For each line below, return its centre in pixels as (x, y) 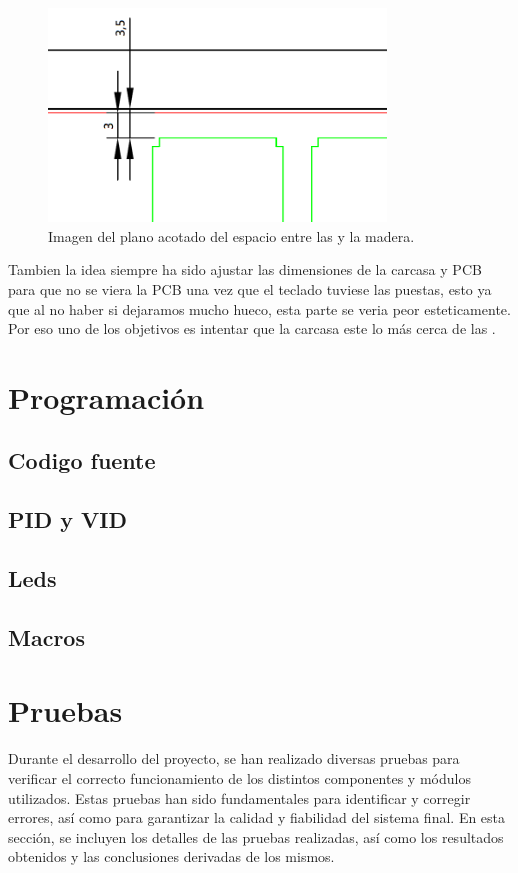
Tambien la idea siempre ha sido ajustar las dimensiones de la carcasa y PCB (245, 269)
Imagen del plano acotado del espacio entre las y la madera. (231, 235)
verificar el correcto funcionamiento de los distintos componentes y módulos (239, 777)
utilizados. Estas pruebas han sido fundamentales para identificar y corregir (239, 797)
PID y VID (67, 519)
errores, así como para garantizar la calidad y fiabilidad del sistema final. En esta (257, 817)
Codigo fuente (82, 460)
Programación (106, 396)
